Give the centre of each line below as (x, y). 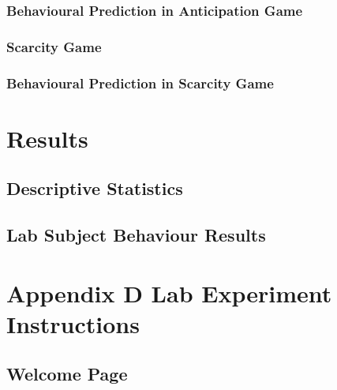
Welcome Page (67, 374)
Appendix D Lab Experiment (169, 292)
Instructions (73, 323)
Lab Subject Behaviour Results (136, 235)
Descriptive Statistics (95, 188)
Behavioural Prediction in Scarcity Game (140, 82)
